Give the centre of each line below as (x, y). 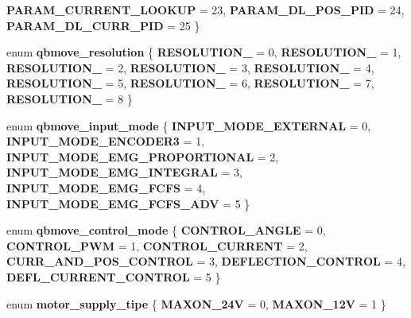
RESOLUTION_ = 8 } (70, 98)
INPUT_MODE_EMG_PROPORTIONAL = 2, (143, 156)
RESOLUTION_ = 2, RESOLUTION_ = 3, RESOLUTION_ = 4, (190, 67)
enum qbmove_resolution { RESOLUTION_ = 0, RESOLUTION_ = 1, (204, 52)
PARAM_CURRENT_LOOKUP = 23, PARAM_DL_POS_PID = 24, (205, 10)
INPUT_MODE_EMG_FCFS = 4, (106, 187)
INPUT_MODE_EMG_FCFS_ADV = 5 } (128, 203)
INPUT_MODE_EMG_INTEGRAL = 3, (124, 172)
